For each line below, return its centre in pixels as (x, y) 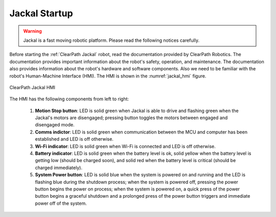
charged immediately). (59, 168)
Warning (32, 31)
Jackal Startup (41, 13)
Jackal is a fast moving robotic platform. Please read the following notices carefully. (111, 40)
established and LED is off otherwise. (74, 139)
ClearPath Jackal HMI (32, 87)
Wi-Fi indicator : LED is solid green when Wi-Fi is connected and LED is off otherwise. (125, 146)
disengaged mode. (55, 125)
